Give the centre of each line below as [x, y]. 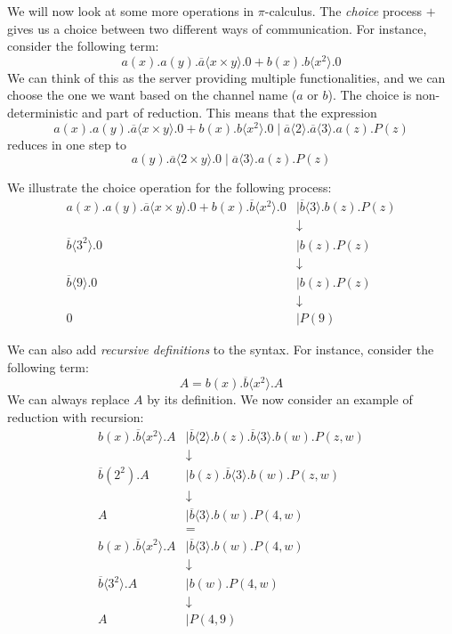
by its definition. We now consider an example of [280, 399]
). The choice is [370, 95]
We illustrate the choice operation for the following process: [169, 187]
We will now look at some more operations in [131, 11]
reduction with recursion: [76, 417]
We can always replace [69, 399]
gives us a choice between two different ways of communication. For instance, [217, 28]
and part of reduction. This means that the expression [230, 113]
